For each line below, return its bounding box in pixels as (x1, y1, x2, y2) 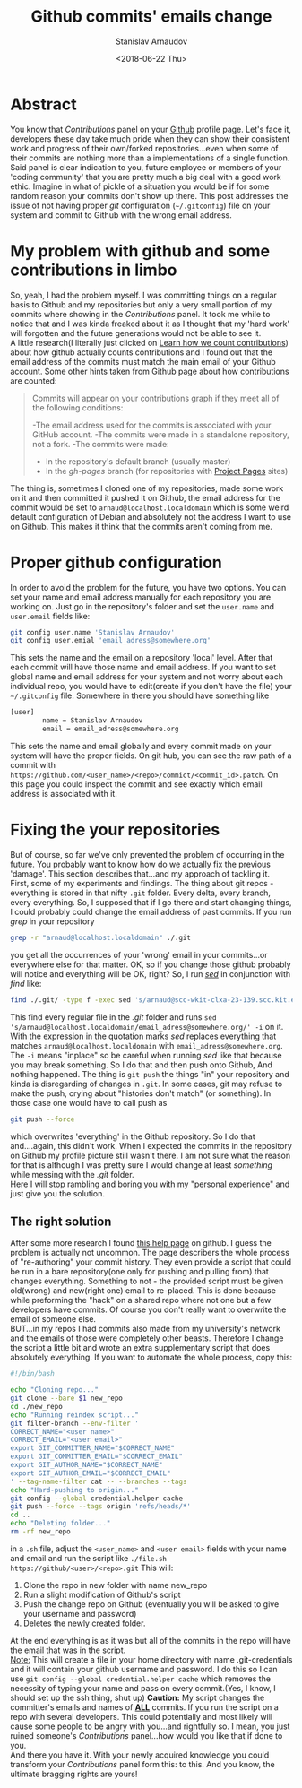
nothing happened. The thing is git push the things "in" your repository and (10, 1068, 289, 1079)
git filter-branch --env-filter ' (10, 1419, 140, 1428)
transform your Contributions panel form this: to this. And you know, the (10, 1758, 276, 1769)
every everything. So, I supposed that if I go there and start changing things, (10, 896, 292, 907)
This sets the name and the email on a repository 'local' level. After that (10, 652, 273, 663)
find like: (10, 978, 42, 989)
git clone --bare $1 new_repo (10, 1394, 124, 1404)
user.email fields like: (10, 610, 91, 621)
